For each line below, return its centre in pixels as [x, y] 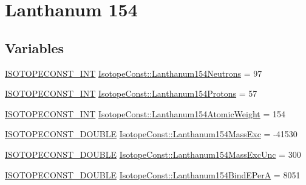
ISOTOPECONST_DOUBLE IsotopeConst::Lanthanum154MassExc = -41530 [151, 134]
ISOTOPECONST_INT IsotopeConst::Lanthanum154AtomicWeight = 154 [145, 113]
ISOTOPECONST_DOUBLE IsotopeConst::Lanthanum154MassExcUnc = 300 [153, 154]
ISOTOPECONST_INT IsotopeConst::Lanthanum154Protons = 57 [131, 93]
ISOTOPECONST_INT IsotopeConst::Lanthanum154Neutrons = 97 [134, 73]
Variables [35, 47]
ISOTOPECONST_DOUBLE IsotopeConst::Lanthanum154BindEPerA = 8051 [153, 174]
